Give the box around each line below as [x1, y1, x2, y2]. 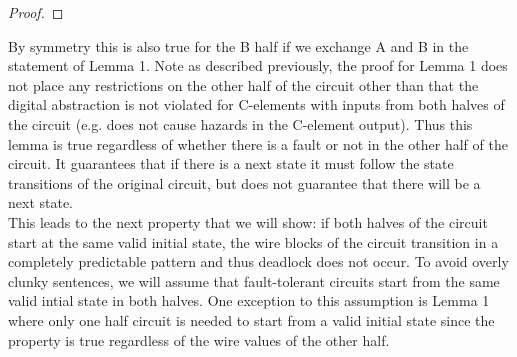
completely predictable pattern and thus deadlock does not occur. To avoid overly [8, 251, 509, 272]
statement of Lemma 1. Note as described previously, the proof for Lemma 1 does [8, 55, 508, 76]
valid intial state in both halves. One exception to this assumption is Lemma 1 [8, 290, 490, 311]
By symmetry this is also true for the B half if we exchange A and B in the [8, 35, 469, 56]
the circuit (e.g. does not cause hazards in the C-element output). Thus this [8, 113, 473, 134]
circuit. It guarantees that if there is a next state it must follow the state [8, 153, 454, 174]
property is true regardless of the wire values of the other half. [8, 329, 390, 350]
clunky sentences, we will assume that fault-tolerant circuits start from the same [8, 270, 500, 291]
